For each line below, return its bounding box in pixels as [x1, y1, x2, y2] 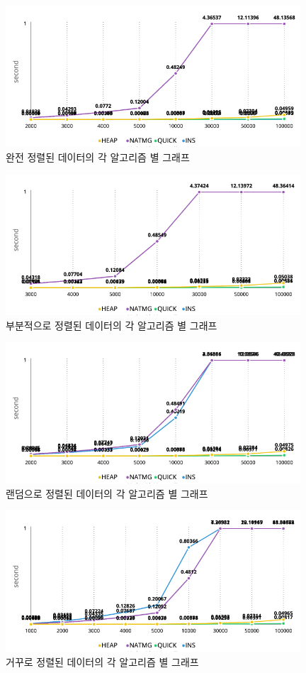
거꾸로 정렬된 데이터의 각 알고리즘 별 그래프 [6, 654, 199, 669]
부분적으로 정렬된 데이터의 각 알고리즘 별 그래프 [6, 317, 217, 332]
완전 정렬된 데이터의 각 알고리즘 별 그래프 [6, 149, 190, 164]
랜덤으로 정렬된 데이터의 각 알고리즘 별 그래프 [6, 486, 208, 500]
